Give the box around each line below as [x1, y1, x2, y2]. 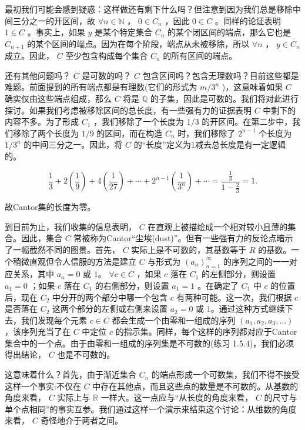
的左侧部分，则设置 [201, 268, 276, 280]
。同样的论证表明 [214, 14, 281, 26]
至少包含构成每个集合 [65, 49, 148, 62]
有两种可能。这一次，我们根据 [176, 291, 292, 303]
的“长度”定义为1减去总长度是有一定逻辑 [133, 138, 286, 151]
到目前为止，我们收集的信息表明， [5, 220, 136, 232]
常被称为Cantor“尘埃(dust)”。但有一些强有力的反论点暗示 [73, 232, 293, 244]
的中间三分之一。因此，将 [24, 138, 123, 151]
